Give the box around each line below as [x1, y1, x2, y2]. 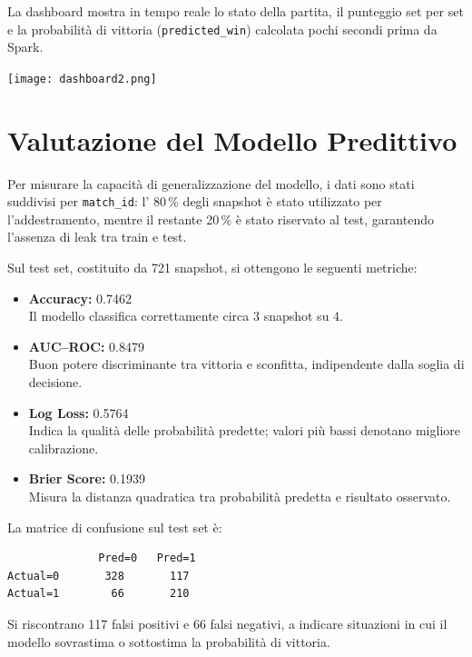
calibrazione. [28, 438, 99, 457]
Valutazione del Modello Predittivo [7, 121, 457, 158]
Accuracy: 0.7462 [28, 288, 132, 307]
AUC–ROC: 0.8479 [28, 336, 144, 355]
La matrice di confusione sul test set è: [7, 517, 222, 536]
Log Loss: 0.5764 [28, 403, 129, 422]
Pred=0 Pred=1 [98, 552, 196, 565]
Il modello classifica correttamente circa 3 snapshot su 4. [28, 306, 343, 325]
